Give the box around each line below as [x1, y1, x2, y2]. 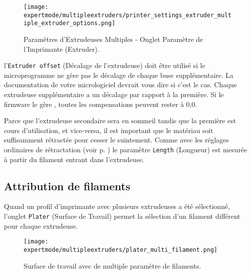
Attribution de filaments [4, 178, 130, 193]
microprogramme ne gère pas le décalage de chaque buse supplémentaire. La [4, 69, 234, 80]
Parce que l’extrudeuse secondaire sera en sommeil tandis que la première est [4, 115, 236, 126]
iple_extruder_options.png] [24, 20, 116, 27]
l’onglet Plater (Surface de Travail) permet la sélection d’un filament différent [4, 211, 241, 221]
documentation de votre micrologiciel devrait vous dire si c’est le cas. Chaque [4, 79, 237, 90]
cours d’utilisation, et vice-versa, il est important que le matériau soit [4, 125, 214, 135]
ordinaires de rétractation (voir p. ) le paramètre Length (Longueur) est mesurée [4, 144, 248, 154]
